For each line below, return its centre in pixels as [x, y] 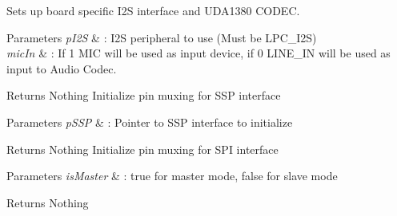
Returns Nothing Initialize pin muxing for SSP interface [144, 95]
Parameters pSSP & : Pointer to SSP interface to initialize [150, 122]
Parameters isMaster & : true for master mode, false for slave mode [172, 176]
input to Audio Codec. [62, 68]
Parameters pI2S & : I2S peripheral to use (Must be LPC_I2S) [162, 37]
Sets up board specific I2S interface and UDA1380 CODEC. [153, 10]
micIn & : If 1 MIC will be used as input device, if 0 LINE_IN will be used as [198, 53]
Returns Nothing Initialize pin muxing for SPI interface [142, 149]
